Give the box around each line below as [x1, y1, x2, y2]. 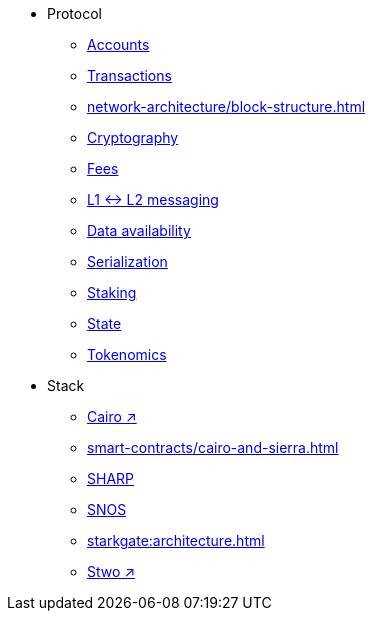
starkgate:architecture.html [87, 532, 265, 549]
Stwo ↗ [87, 563, 136, 580]
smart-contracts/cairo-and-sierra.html [87, 439, 339, 456]
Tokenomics [87, 346, 167, 363]
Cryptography [87, 129, 179, 146]
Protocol [47, 5, 102, 22]
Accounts [87, 36, 150, 53]
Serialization [87, 253, 168, 270]
